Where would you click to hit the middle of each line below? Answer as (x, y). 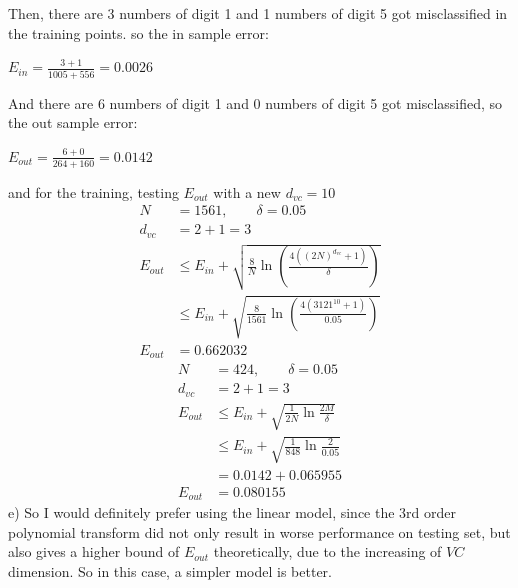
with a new (247, 191)
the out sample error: (73, 122)
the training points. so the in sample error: (138, 32)
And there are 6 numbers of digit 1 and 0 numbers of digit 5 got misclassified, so (255, 102)
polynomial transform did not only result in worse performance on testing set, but (259, 531)
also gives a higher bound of (94, 551)
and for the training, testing (93, 191)
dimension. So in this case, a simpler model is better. (170, 570)
